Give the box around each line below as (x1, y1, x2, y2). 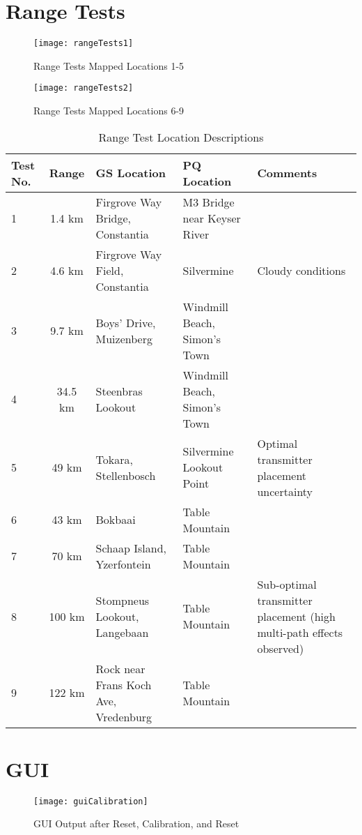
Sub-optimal (257, 576, 317, 592)
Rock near (95, 660, 145, 677)
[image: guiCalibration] (33, 796, 148, 806)
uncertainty (257, 483, 313, 499)
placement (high (257, 608, 336, 624)
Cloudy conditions (257, 262, 346, 278)
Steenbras (95, 382, 143, 399)
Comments (257, 165, 317, 181)
